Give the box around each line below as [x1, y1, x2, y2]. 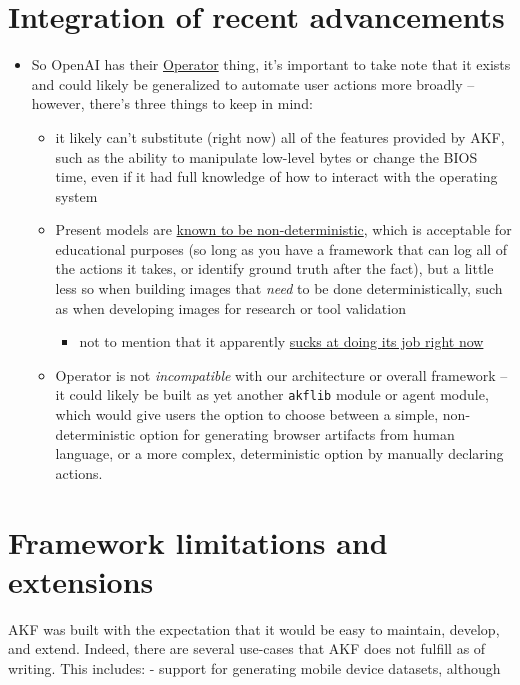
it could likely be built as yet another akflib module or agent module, [55, 384, 489, 405]
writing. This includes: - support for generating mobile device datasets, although [8, 657, 501, 678]
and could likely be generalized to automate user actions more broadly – [31, 73, 475, 94]
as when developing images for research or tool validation [55, 297, 406, 318]
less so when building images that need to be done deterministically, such [55, 278, 503, 299]
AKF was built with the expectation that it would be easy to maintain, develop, [8, 618, 500, 639]
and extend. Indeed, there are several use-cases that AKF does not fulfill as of [8, 638, 486, 659]
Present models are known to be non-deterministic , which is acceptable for [55, 219, 512, 240]
